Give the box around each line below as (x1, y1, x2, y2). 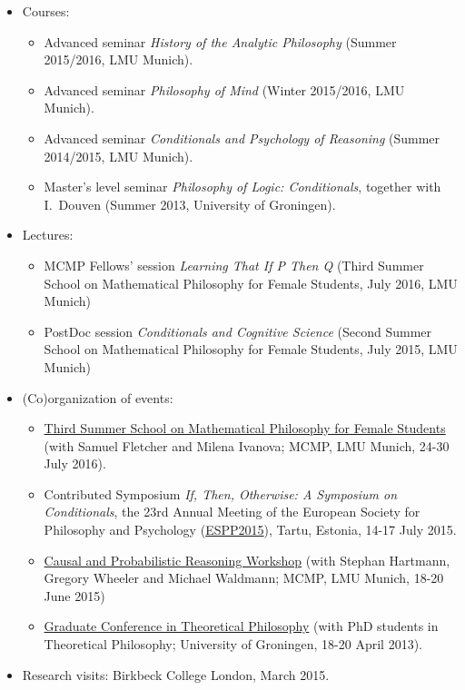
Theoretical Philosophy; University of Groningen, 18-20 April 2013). (44, 635, 422, 654)
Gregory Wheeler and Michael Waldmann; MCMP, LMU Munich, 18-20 (44, 568, 444, 587)
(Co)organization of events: (22, 388, 173, 407)
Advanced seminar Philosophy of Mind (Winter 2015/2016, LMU (44, 80, 405, 99)
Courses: (22, 2, 70, 20)
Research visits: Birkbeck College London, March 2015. (22, 665, 330, 684)
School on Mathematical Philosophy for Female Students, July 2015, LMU (44, 340, 458, 359)
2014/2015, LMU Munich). (44, 146, 193, 165)
